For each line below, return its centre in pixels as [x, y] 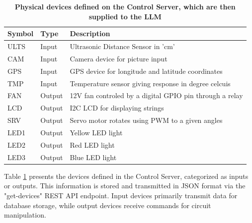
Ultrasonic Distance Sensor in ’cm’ [122, 46]
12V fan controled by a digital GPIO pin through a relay [156, 95]
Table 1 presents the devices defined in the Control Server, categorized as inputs [126, 176]
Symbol [21, 33]
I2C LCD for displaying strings [117, 108]
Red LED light [92, 144]
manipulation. [25, 215]
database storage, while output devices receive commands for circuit [108, 205]
